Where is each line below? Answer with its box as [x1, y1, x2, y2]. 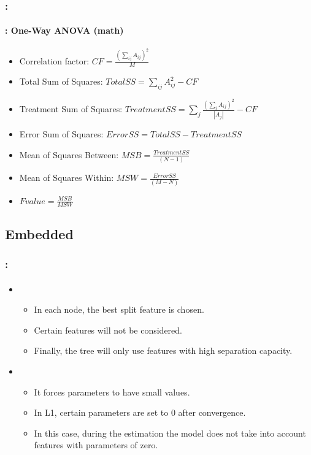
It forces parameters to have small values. [34, 385, 190, 398]
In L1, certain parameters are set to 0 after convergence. [34, 406, 246, 419]
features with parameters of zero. [34, 438, 158, 451]
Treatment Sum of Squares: [19, 102, 123, 115]
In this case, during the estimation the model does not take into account [34, 426, 306, 439]
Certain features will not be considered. [34, 323, 182, 336]
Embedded [5, 224, 74, 243]
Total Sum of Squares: [19, 75, 103, 88]
